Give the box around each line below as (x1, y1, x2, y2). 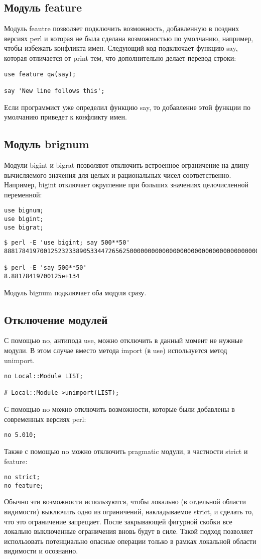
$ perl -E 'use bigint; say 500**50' (4, 239, 130, 247)
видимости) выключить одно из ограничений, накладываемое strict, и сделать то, (4, 506, 254, 517)
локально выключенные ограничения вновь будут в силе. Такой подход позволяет (4, 526, 253, 536)
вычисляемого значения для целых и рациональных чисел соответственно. (4, 169, 231, 180)
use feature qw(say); (4, 70, 76, 78)
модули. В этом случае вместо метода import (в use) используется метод (4, 345, 227, 355)
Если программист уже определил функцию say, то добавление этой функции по (4, 101, 251, 112)
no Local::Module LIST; (4, 373, 83, 380)
